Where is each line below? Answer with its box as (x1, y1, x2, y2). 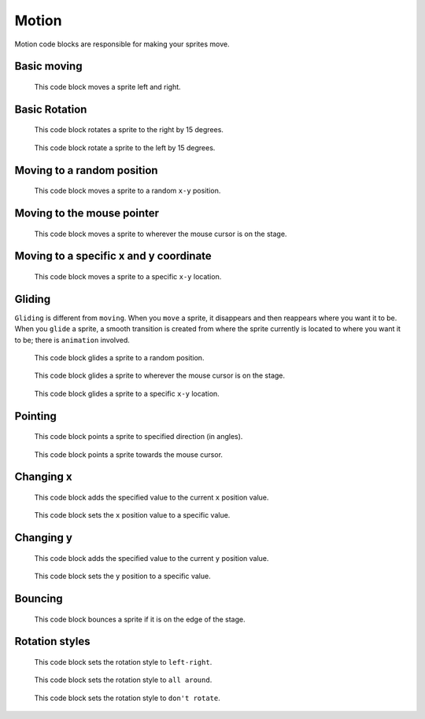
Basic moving (14, 60, 83, 73)
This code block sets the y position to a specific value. (34, 571, 212, 581)
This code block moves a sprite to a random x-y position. (34, 186, 221, 196)
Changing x (14, 470, 72, 484)
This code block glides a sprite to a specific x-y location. (34, 389, 220, 398)
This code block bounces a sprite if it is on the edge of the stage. (34, 614, 246, 624)
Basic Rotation (14, 102, 87, 116)
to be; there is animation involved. (14, 335, 130, 345)
